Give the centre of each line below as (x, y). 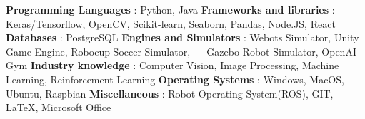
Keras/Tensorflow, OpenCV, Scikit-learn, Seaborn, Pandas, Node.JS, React (171, 23)
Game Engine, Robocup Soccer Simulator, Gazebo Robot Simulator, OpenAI (181, 51)
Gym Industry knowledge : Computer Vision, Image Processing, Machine (172, 65)
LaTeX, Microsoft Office (59, 107)
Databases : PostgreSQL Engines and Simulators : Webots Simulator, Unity (182, 37)
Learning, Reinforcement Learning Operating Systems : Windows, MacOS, (175, 79)
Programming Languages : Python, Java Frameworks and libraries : (170, 9)
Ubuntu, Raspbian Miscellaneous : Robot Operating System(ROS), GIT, (170, 93)
